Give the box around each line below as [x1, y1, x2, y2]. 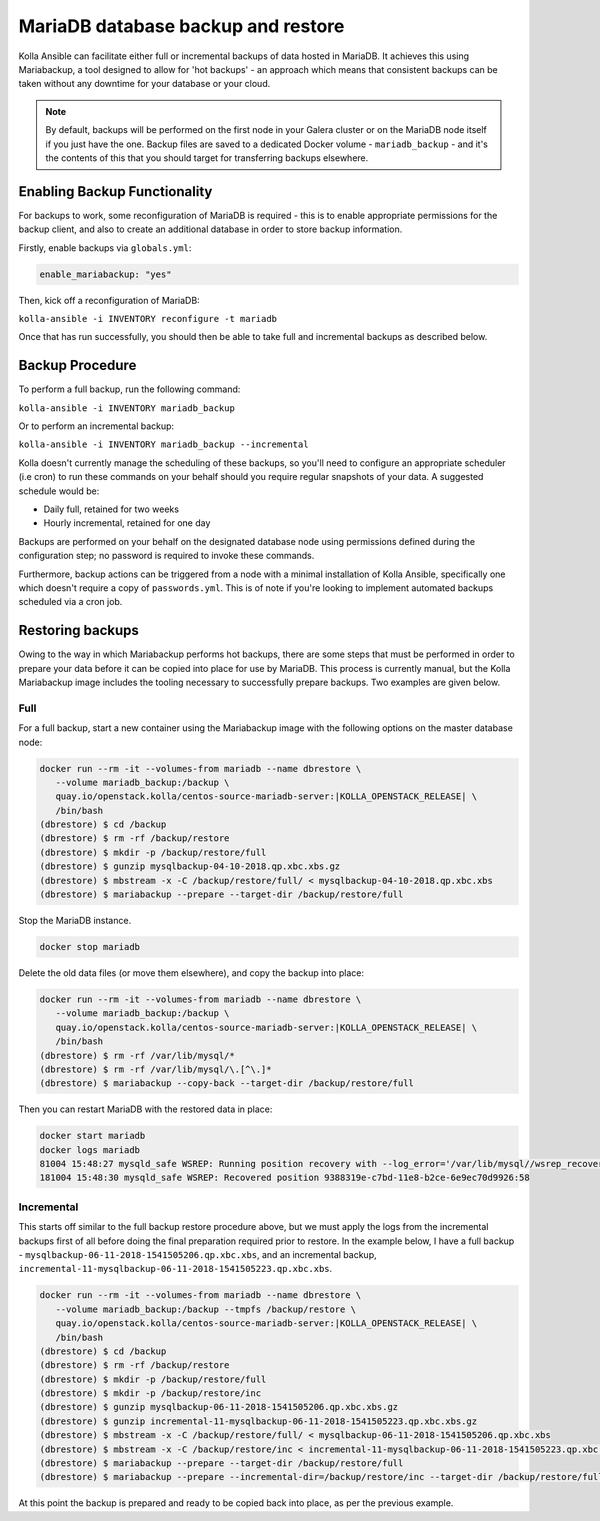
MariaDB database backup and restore [18, 15, 345, 37]
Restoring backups [18, 622, 140, 639]
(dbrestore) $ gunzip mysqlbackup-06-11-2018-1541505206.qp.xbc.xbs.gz [39, 1401, 399, 1413]
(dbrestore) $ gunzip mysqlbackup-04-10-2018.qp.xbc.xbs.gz [39, 861, 341, 872]
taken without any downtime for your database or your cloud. [18, 78, 271, 90]
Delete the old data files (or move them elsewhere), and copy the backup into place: [18, 966, 365, 979]
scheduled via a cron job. [18, 596, 123, 608]
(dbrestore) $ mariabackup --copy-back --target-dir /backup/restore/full [39, 1078, 415, 1089]
